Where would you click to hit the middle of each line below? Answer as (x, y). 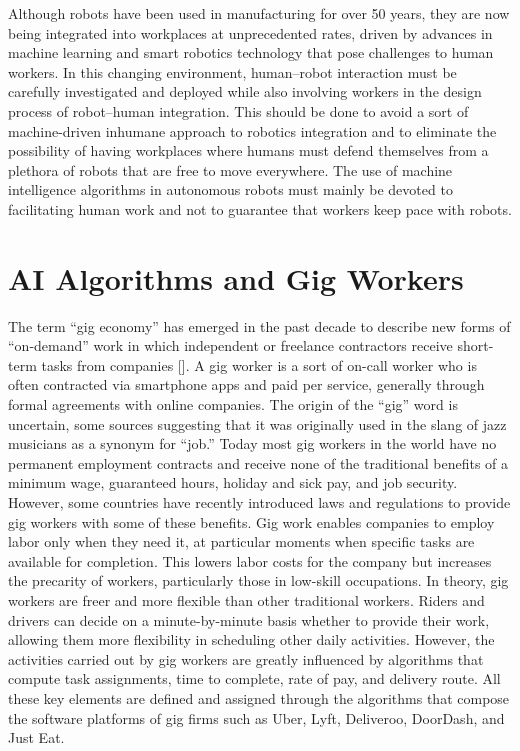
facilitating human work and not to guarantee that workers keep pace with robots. (260, 208)
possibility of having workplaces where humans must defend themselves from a (248, 150)
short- (475, 345)
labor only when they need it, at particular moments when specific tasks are (241, 541)
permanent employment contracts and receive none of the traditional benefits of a (258, 462)
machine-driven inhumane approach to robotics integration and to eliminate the (252, 130)
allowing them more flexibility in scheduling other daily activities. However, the (251, 639)
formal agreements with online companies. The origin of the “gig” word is (233, 404)
